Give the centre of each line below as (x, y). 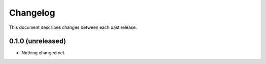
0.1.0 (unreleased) (38, 41)
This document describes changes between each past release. (73, 27)
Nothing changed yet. (44, 53)
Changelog (32, 13)
